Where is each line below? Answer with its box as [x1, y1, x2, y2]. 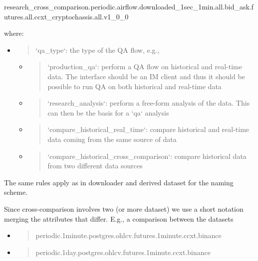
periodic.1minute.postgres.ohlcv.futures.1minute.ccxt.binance [35, 230, 222, 241]
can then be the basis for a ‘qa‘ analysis [47, 107, 169, 118]
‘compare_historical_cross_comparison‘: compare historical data [47, 150, 247, 161]
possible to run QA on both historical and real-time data [47, 81, 222, 91]
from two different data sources [47, 160, 143, 171]
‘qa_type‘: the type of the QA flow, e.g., [35, 44, 160, 55]
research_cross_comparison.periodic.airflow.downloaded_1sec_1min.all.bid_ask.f [4, 1, 254, 11]
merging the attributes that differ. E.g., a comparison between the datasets [4, 213, 234, 224]
